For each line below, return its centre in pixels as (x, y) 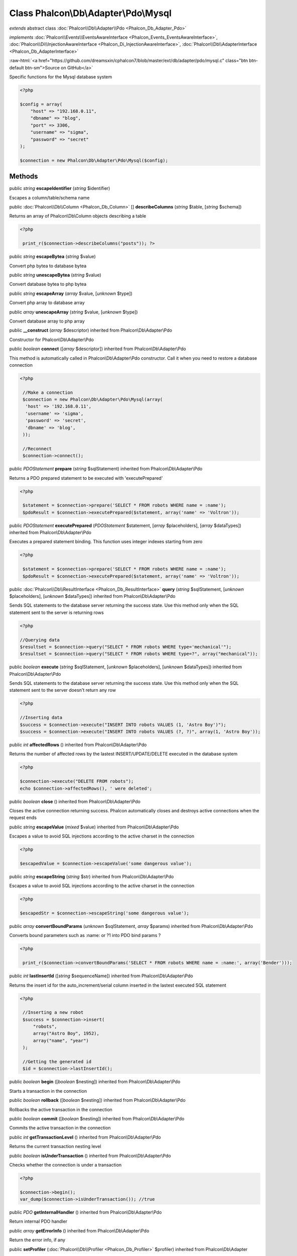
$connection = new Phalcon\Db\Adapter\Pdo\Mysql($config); (94, 160)
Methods (24, 177)
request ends (23, 818)
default (17, 67)
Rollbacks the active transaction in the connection (61, 1109)
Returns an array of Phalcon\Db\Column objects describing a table (78, 216)
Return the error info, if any (37, 1240)
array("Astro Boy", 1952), (66, 1033)
